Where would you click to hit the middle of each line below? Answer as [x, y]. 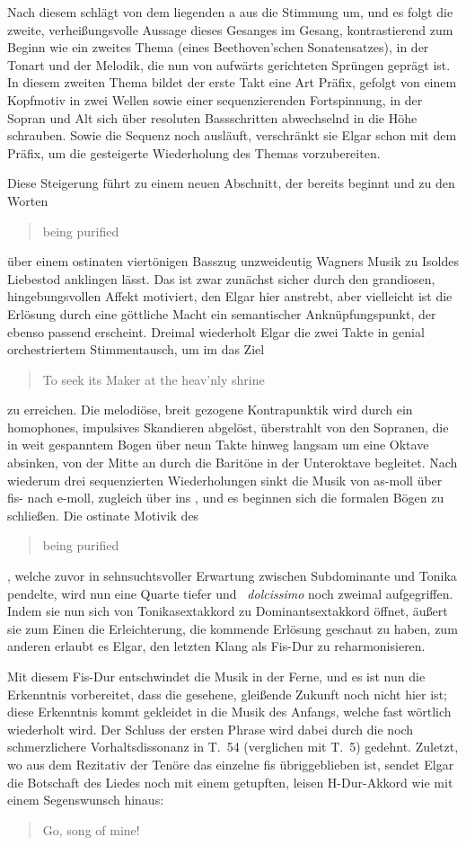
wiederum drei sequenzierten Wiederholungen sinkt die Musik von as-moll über [225, 480]
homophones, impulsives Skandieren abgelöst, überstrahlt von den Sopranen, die [228, 427]
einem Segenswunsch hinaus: [86, 800]
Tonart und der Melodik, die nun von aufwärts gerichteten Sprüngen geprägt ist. [229, 64]
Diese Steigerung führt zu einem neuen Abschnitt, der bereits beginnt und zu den [231, 183]
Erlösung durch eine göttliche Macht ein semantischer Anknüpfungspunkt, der [222, 313]
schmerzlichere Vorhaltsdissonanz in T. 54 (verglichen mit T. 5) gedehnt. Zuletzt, [233, 747]
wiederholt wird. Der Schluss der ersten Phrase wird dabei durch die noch [211, 729]
